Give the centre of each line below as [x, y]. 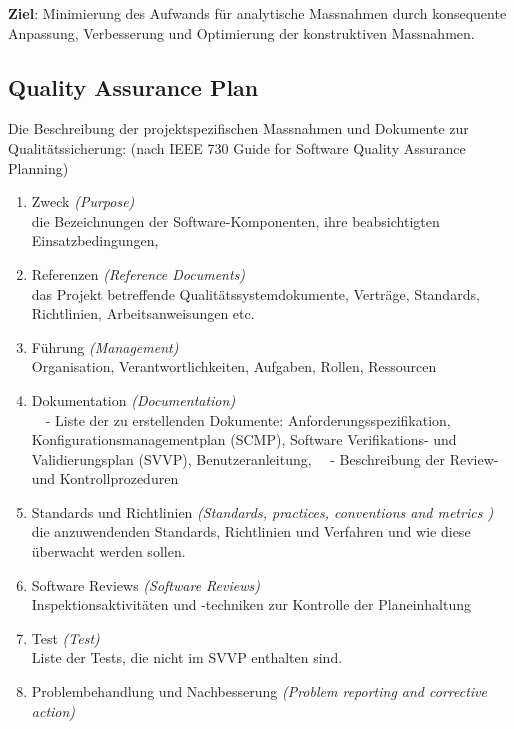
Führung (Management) [105, 346]
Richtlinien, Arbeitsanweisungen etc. [143, 313]
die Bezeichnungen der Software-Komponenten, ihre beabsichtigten [235, 220]
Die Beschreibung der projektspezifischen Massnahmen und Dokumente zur [238, 128]
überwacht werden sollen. [108, 551]
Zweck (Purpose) [83, 201]
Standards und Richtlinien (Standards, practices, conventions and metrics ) [262, 511]
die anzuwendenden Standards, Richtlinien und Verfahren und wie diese [251, 531]
